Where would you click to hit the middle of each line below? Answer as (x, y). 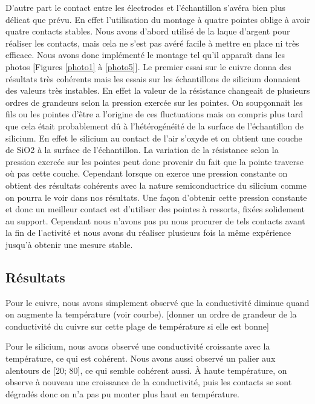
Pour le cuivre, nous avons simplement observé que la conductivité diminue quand (157, 302)
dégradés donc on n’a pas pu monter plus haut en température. (122, 393)
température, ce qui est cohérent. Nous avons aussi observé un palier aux (141, 358)
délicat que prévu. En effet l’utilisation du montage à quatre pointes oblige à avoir (158, 19)
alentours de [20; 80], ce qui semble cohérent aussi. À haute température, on (146, 370)
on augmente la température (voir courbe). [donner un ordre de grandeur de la (151, 314)
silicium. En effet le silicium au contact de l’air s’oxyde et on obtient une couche (154, 138)
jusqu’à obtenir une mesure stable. (69, 244)
